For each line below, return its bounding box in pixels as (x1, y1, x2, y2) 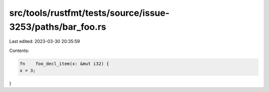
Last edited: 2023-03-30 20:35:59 (9, 39, 80, 45)
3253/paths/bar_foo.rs (9, 21, 107, 32)
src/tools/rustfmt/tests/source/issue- (9, 7, 170, 18)
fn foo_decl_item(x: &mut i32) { (19, 61, 110, 66)
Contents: (9, 47, 29, 53)
